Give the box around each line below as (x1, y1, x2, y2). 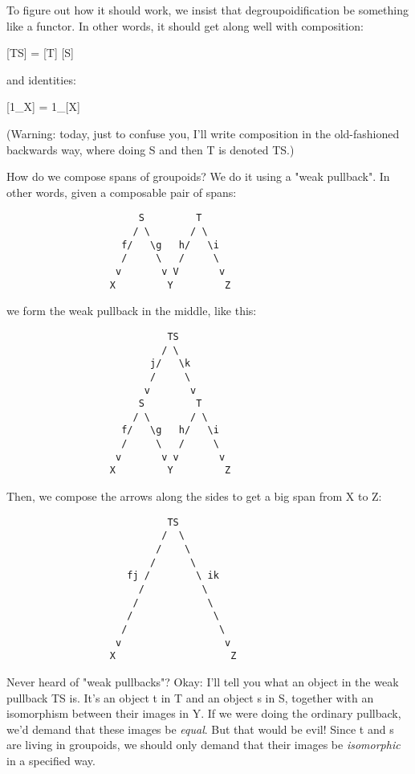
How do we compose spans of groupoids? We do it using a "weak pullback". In (6, 168, 390, 185)
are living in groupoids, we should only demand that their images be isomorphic (6, 736, 401, 753)
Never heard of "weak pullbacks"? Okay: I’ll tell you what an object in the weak (6, 673, 399, 690)
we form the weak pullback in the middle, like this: (6, 302, 257, 319)
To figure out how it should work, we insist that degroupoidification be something (6, 2, 409, 18)
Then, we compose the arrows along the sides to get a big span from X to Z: (6, 488, 382, 505)
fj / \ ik (127, 570, 219, 582)
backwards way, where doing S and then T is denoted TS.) (6, 141, 295, 158)
